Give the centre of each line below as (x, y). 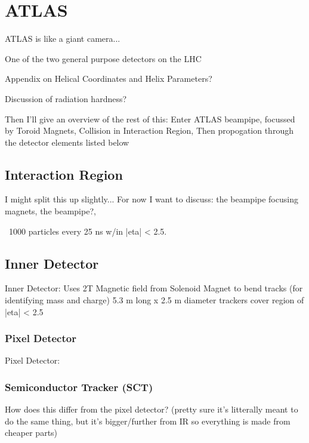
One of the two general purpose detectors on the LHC (103, 58)
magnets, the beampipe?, (50, 211)
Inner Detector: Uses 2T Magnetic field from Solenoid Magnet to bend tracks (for (154, 288)
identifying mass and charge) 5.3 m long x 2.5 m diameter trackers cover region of (154, 300)
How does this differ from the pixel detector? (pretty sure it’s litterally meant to (152, 409)
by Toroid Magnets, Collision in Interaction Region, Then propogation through (149, 130)
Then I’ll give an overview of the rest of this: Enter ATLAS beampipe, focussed (150, 119)
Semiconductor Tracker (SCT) (79, 387)
